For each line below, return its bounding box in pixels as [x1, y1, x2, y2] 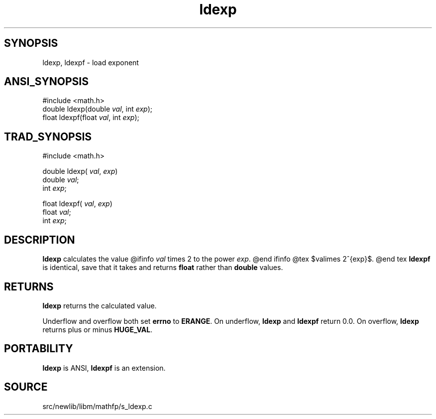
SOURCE [4, 381, 48, 394]
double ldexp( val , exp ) [42, 167, 118, 176]
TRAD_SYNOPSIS [4, 130, 92, 143]
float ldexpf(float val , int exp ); [42, 113, 139, 122]
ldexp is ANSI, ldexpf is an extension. [42, 363, 166, 372]
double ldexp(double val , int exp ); [42, 105, 153, 114]
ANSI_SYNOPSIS [4, 75, 89, 88]
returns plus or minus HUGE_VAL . [42, 325, 153, 334]
